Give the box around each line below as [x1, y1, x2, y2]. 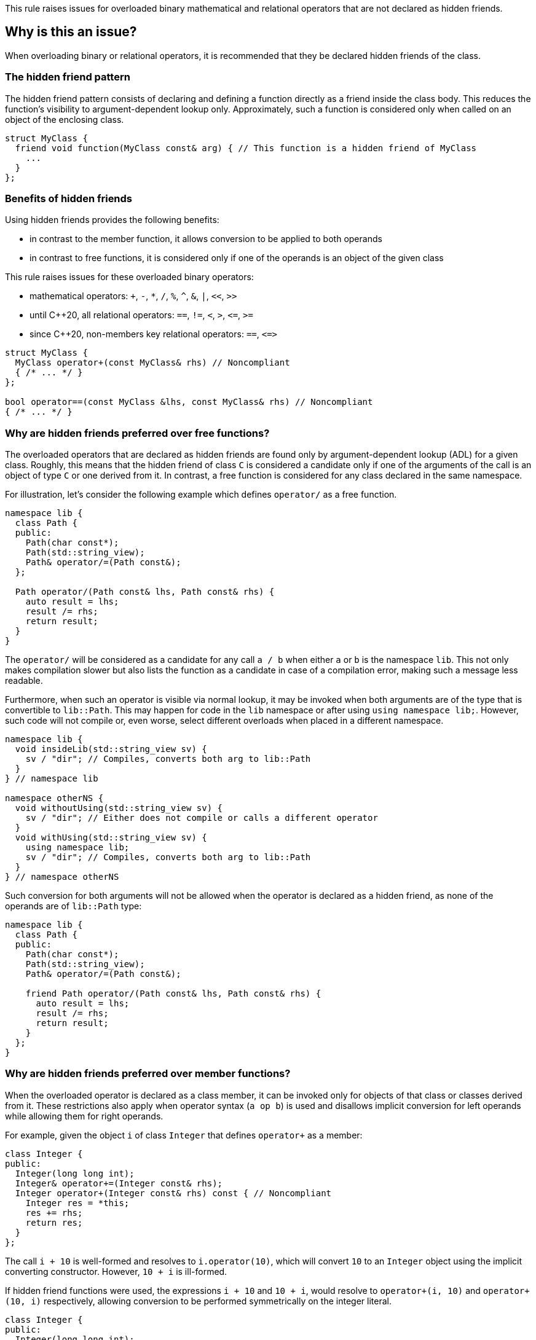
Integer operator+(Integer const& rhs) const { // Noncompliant [15, 1188, 332, 1198]
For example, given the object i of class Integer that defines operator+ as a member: [5, 1129, 363, 1140]
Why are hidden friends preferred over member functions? [5, 1067, 291, 1080]
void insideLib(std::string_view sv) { [15, 744, 207, 754]
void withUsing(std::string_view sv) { [15, 833, 207, 843]
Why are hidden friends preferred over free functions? [5, 426, 270, 439]
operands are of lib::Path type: [5, 901, 142, 912]
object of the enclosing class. [5, 114, 124, 125]
